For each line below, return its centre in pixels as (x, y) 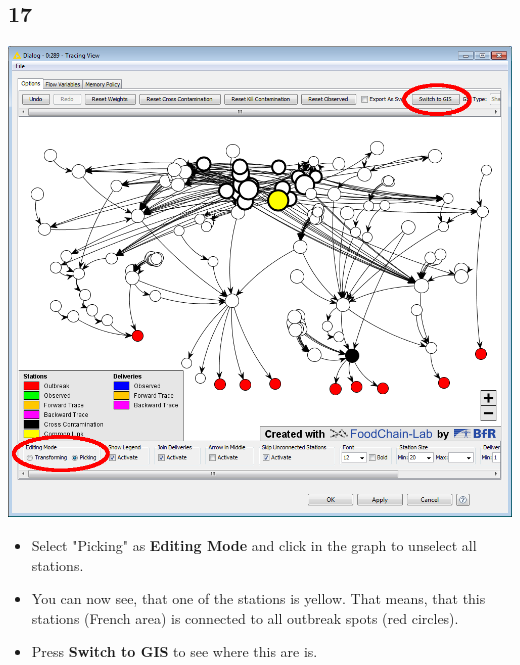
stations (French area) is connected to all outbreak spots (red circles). (245, 617)
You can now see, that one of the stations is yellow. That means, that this (258, 598)
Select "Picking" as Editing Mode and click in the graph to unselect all (254, 544)
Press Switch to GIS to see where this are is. (174, 651)
